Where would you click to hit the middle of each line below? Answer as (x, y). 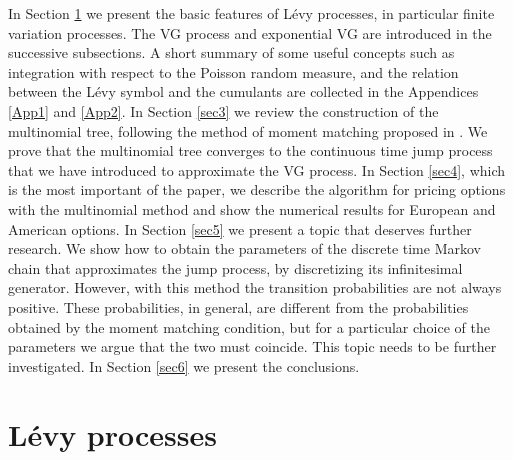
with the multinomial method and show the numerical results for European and (252, 208)
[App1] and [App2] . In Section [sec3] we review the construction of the (223, 110)
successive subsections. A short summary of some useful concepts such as (231, 52)
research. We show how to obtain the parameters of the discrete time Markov (244, 248)
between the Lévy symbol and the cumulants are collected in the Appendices (243, 91)
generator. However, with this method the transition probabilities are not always (255, 287)
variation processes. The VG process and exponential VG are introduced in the (250, 32)
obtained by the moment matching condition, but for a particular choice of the (249, 326)
